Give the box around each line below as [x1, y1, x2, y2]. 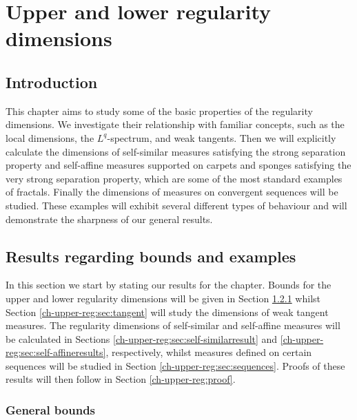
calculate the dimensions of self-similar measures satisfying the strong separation [6, 144, 346, 158]
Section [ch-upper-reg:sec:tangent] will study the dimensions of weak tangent [6, 304, 329, 319]
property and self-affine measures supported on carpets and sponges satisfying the [6, 158, 351, 172]
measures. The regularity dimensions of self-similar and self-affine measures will [6, 318, 340, 333]
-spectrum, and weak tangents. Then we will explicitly [107, 130, 336, 145]
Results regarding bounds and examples [6, 245, 296, 266]
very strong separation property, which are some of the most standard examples [6, 171, 343, 185]
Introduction [6, 71, 98, 92]
